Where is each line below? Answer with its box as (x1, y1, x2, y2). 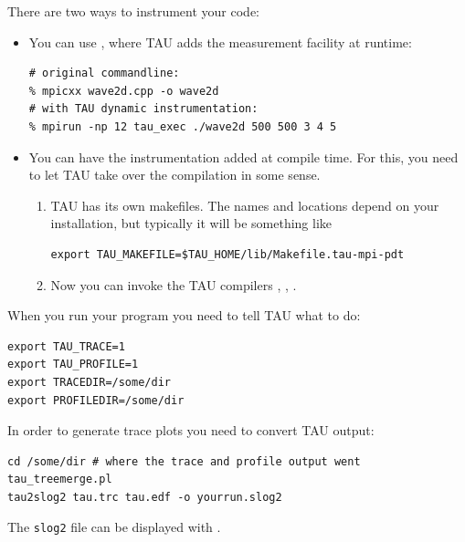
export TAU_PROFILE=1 (7, 358, 139, 371)
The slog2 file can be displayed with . (7, 517, 221, 537)
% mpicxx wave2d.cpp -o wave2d (28, 84, 219, 98)
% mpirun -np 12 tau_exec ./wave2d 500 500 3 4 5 (28, 120, 337, 133)
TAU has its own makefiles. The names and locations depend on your (50, 195, 439, 214)
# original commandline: (28, 67, 180, 80)
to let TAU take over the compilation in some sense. (28, 165, 321, 184)
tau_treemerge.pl (7, 473, 112, 486)
